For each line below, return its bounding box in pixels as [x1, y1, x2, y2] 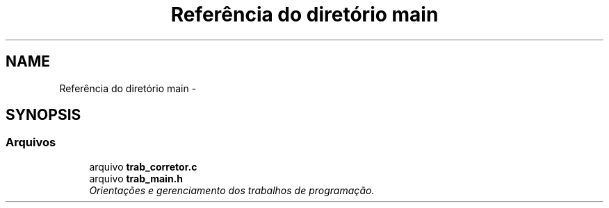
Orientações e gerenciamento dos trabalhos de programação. [89, 184, 375, 196]
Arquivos [6, 135, 56, 150]
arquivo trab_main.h [89, 172, 184, 184]
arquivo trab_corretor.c [89, 160, 197, 173]
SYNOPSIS [6, 106, 81, 124]
